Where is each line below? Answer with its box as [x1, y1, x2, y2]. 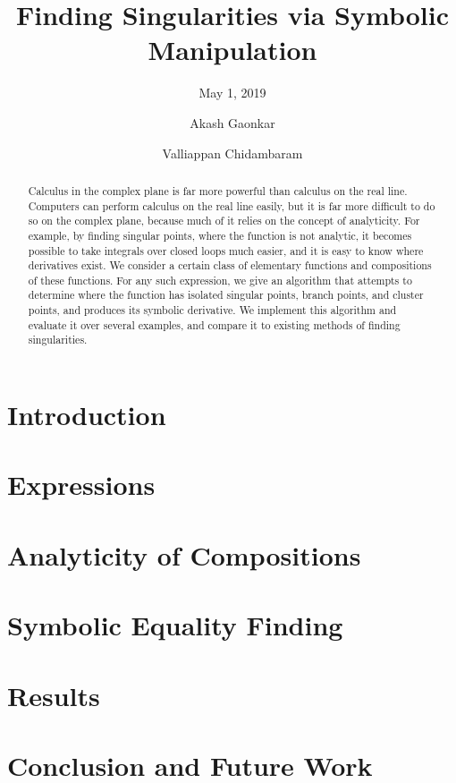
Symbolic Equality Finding [7, 607, 343, 643]
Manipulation [148, 31, 317, 68]
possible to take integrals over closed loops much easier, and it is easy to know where [28, 243, 424, 258]
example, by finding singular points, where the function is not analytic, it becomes [28, 227, 412, 243]
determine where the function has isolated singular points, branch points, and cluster [28, 287, 424, 302]
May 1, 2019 [198, 83, 266, 102]
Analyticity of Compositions [7, 536, 361, 573]
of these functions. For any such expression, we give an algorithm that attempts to [28, 272, 412, 287]
